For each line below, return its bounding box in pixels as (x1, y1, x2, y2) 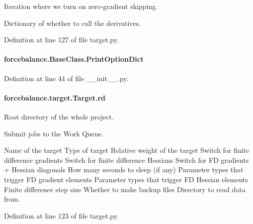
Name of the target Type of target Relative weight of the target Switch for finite (4, 145, 250, 155)
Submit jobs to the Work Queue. (4, 128, 104, 138)
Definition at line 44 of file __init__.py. (4, 73, 129, 83)
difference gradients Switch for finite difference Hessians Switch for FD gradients (4, 154, 249, 165)
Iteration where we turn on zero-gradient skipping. (4, 1, 158, 11)
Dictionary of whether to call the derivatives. (4, 17, 141, 28)
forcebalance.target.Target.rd (4, 92, 106, 103)
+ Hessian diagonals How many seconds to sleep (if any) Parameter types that (4, 164, 244, 175)
